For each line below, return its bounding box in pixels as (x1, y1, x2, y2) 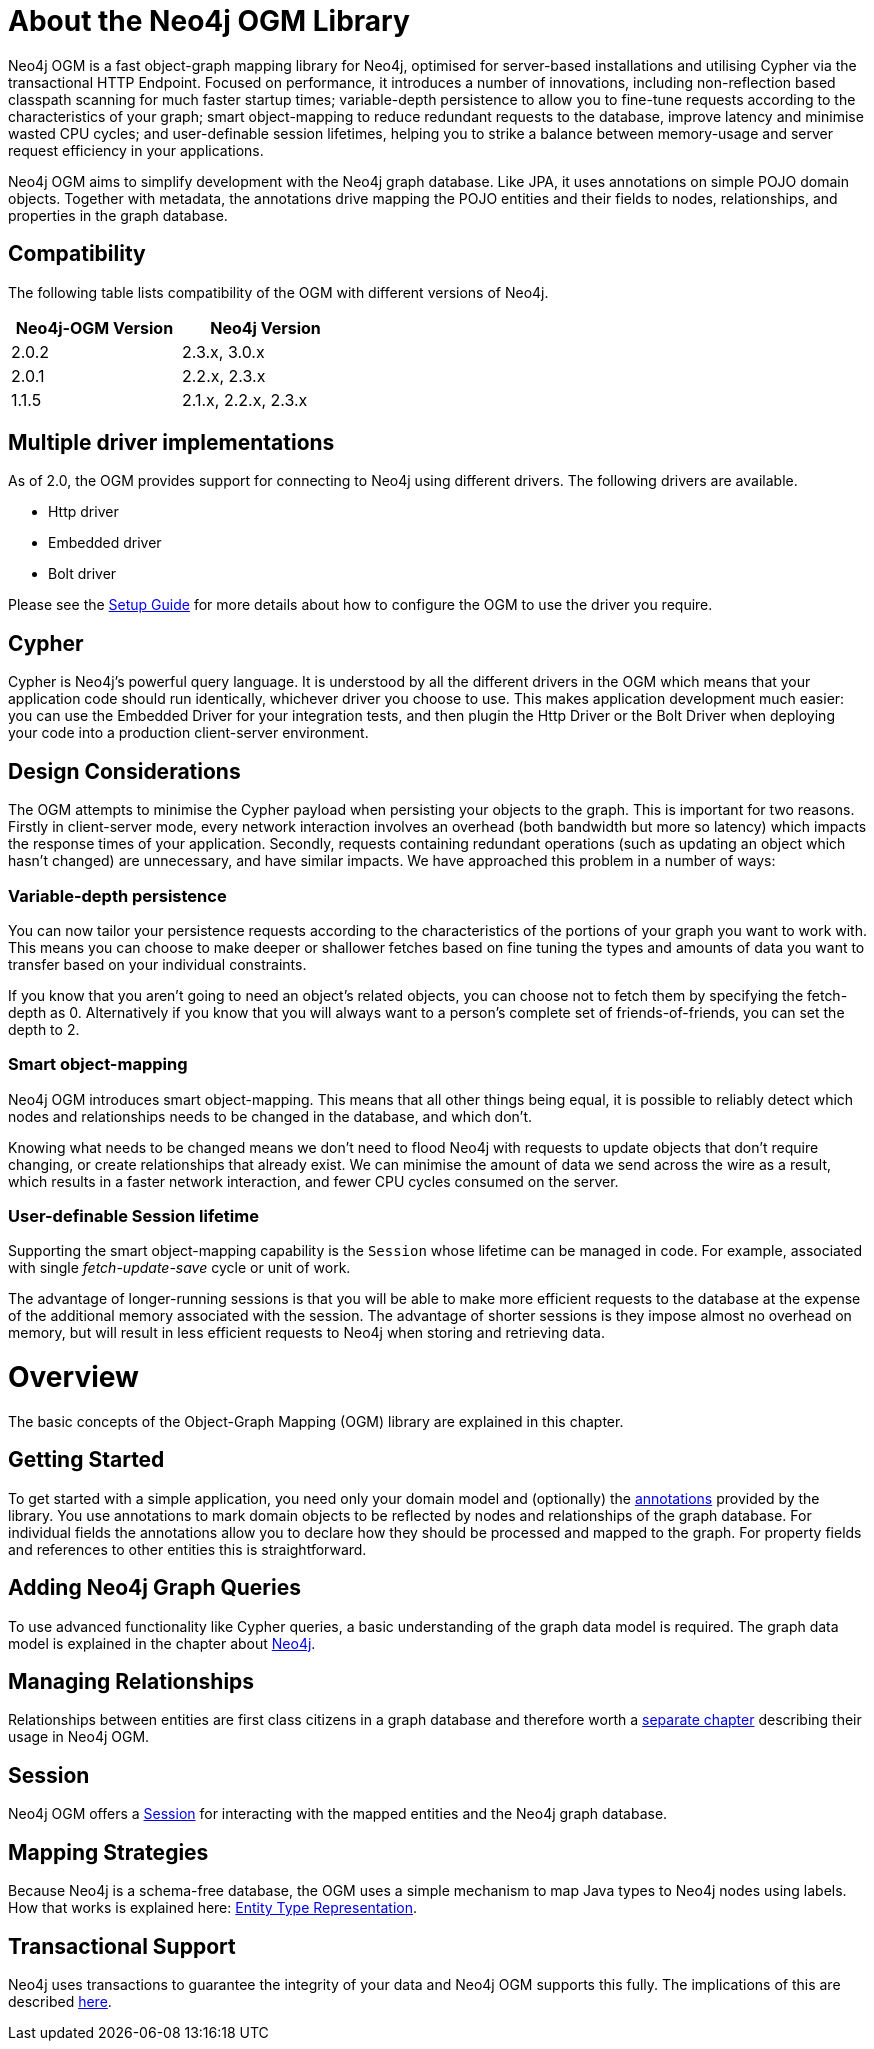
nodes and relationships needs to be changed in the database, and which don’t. (8, 1107, 533, 1125)
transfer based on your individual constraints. (8, 955, 307, 973)
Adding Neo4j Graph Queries (8, 1575, 301, 1601)
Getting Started (8, 1447, 165, 1473)
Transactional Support (8, 1933, 236, 1959)
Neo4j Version (210, 317, 321, 338)
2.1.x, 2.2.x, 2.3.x (182, 389, 308, 410)
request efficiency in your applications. (8, 141, 264, 159)
